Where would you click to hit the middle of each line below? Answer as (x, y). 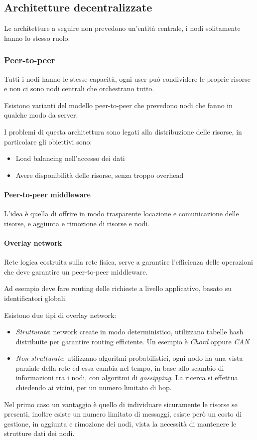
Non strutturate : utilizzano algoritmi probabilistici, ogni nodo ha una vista (129, 358)
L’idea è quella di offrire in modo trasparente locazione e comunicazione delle (122, 214)
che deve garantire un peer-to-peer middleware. (76, 271)
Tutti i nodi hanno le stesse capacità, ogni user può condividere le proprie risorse (127, 78)
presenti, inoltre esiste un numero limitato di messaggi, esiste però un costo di (123, 414)
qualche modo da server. (41, 115)
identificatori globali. (36, 298)
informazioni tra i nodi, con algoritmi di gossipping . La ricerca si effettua (127, 377)
